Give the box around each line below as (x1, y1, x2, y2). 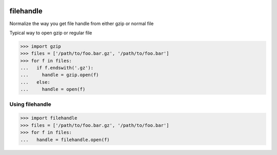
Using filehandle (9, 100, 51, 107)
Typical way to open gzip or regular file (9, 30, 92, 36)
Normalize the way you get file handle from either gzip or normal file (9, 20, 154, 27)
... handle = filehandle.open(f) (20, 137, 110, 143)
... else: (20, 79, 51, 85)
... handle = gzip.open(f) (20, 72, 100, 78)
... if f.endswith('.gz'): (20, 65, 94, 71)
